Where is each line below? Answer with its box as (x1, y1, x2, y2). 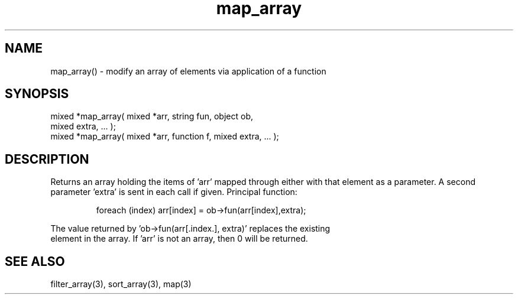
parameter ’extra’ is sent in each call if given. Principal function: (50, 187, 297, 197)
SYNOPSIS (5, 86, 69, 102)
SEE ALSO (5, 253, 65, 269)
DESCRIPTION (5, 151, 89, 167)
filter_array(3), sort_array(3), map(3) (50, 279, 192, 290)
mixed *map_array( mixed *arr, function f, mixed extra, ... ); (50, 131, 279, 142)
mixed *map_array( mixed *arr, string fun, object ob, (50, 111, 254, 122)
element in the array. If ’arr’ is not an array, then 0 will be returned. (50, 233, 308, 244)
